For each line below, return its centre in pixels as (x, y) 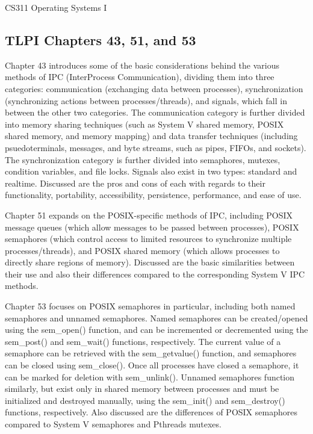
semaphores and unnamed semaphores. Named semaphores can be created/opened (156, 318)
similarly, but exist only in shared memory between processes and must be (142, 389)
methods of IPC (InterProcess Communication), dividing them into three (140, 77)
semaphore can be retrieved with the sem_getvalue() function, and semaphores (151, 353)
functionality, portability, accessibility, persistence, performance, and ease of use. (153, 195)
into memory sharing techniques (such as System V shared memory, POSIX (144, 124)
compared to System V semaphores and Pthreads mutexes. (113, 424)
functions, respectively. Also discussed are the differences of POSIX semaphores (151, 412)
